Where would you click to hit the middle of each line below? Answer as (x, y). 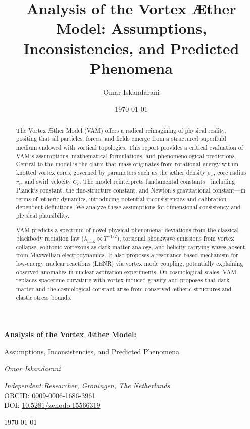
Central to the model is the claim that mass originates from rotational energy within (127, 164)
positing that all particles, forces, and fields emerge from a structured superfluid (121, 139)
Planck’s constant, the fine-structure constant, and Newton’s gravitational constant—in (131, 190)
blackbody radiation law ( (50, 238)
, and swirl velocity (46, 182)
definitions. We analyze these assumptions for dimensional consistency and (143, 207)
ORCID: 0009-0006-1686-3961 (50, 395)
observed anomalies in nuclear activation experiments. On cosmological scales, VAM (126, 272)
